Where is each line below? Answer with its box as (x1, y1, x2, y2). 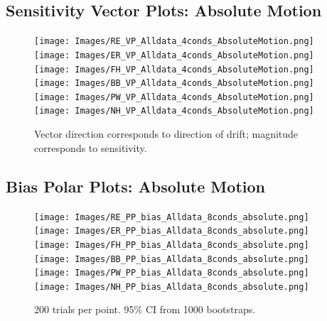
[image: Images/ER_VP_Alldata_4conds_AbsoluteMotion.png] (34, 50, 314, 60)
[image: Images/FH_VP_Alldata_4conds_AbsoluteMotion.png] (34, 64, 314, 75)
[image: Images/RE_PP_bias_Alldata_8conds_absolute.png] (34, 212, 309, 222)
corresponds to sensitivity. (34, 140, 147, 155)
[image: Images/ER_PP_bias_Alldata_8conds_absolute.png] (34, 226, 309, 236)
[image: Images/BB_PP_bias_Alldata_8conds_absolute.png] (34, 254, 309, 264)
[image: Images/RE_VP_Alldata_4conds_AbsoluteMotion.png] (34, 36, 314, 47)
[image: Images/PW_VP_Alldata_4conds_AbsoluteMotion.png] (34, 92, 314, 102)
